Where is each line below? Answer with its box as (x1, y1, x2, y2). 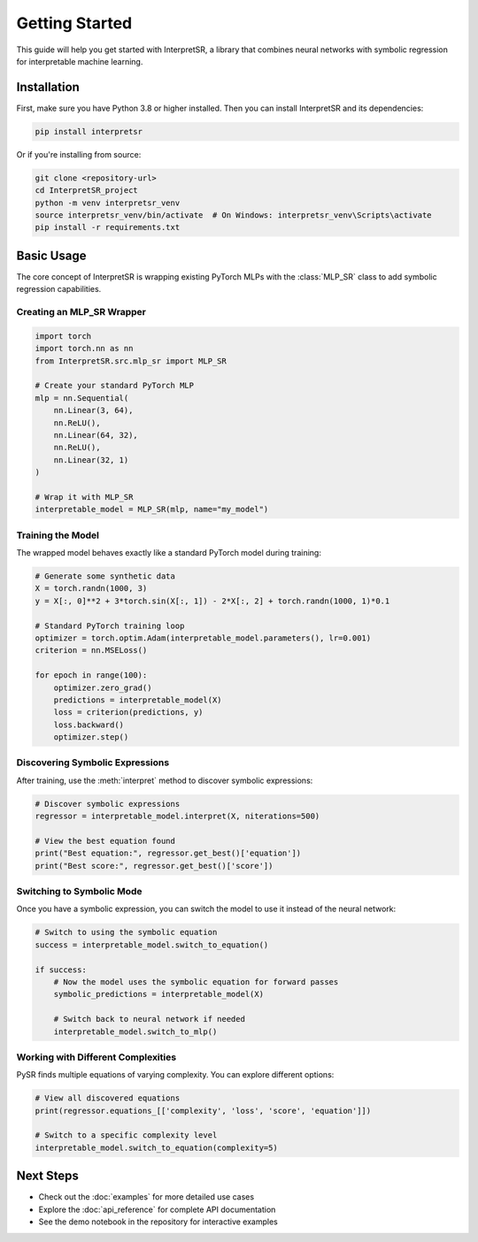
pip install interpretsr (35, 126, 143, 136)
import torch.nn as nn (35, 343, 134, 354)
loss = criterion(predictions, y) (53, 708, 204, 717)
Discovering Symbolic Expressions (16, 756, 170, 769)
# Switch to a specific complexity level (35, 1131, 218, 1140)
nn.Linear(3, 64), (53, 405, 134, 416)
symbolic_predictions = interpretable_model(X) (53, 989, 265, 1000)
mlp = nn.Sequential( (35, 393, 129, 402)
